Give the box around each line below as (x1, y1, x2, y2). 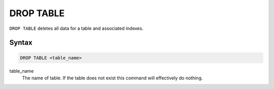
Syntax (9, 38, 32, 47)
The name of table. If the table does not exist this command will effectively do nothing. (22, 75, 203, 81)
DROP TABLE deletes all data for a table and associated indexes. (9, 25, 144, 31)
